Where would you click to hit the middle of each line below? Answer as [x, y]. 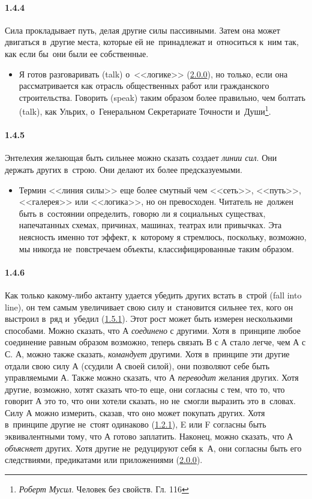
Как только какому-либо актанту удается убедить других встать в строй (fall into [153, 295]
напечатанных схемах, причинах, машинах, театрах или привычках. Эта [150, 225]
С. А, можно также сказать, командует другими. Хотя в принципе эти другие [147, 353]
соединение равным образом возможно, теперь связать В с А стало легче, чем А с [155, 342]
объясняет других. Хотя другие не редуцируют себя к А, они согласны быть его [153, 448]
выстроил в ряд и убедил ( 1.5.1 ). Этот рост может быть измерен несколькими [149, 319]
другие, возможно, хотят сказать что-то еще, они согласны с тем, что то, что [145, 389]
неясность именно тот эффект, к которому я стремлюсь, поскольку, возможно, [163, 236]
